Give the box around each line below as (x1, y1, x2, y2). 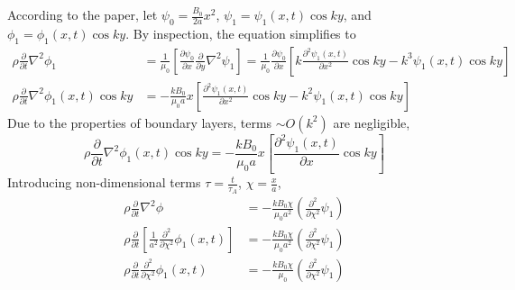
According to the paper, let (7, 5, 158, 23)
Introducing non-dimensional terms (7, 173, 201, 192)
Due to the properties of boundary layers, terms (7, 113, 272, 131)
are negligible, (333, 113, 410, 131)
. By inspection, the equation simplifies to (125, 23, 356, 42)
